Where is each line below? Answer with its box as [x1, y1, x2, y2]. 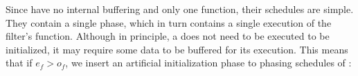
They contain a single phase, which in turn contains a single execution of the [6, 15, 332, 29]
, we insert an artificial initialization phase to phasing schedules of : [65, 55, 352, 70]
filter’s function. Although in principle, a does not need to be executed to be [6, 29, 330, 43]
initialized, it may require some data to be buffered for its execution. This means [6, 42, 348, 56]
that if [6, 55, 33, 70]
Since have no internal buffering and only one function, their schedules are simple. [6, 1, 354, 16]
